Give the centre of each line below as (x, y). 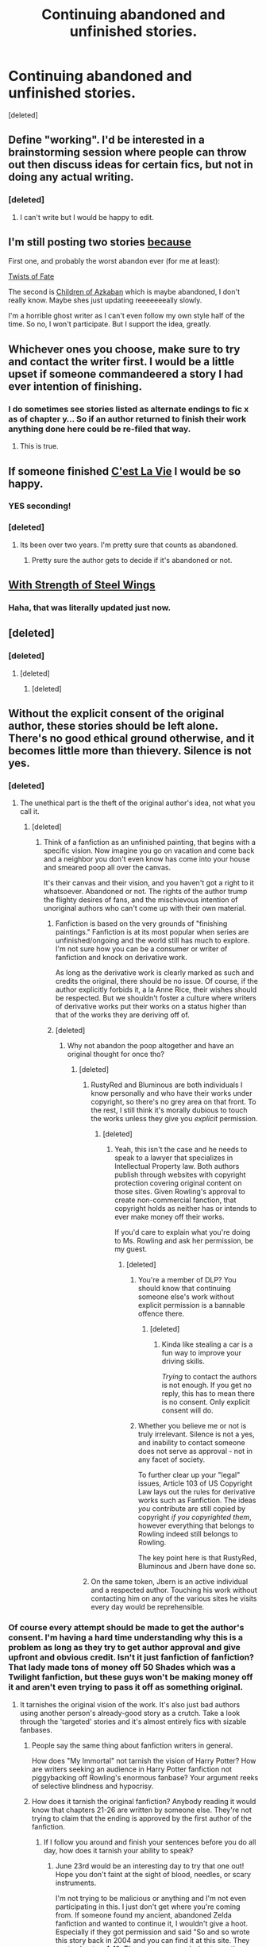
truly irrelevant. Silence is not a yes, (197, 1434)
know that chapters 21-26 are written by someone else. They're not (142, 1810)
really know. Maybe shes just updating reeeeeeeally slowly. (105, 300)
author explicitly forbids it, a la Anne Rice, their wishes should (156, 989)
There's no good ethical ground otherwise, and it (131, 739)
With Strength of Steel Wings (82, 585)
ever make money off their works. (170, 1217)
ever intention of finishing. (75, 386)
